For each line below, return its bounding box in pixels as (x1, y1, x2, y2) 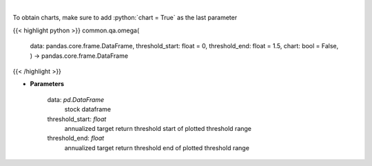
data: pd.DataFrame (47, 95, 105, 103)
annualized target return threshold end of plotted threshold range (64, 143, 249, 152)
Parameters (30, 80, 65, 88)
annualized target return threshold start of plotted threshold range (64, 124, 251, 132)
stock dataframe (64, 105, 112, 114)
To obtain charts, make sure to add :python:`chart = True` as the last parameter (12, 14, 238, 22)
